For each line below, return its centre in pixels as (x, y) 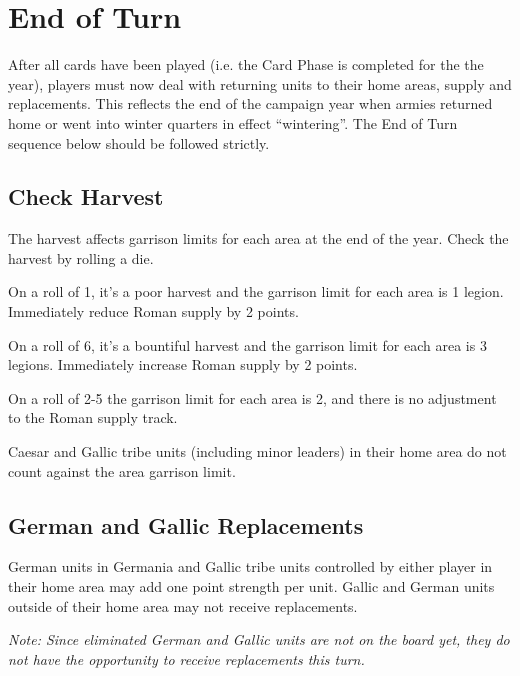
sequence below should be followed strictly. (139, 142)
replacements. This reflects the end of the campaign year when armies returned (250, 103)
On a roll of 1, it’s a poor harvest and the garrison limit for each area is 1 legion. (256, 291)
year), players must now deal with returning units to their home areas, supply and (260, 83)
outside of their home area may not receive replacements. (183, 605)
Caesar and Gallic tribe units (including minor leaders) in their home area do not (257, 451)
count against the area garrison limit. (122, 470)
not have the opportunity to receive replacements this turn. (186, 658)
